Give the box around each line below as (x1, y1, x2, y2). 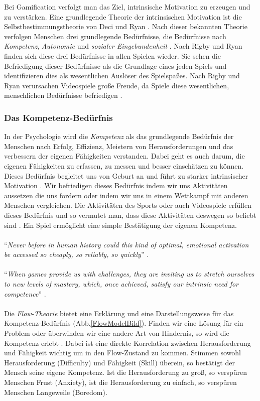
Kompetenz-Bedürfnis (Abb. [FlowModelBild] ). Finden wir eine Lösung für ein (4, 318, 243, 328)
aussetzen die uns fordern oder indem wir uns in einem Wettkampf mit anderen (4, 190, 248, 200)
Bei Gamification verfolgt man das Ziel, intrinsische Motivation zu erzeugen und (4, 2, 250, 12)
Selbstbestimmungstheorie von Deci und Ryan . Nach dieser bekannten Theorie (4, 21, 247, 32)
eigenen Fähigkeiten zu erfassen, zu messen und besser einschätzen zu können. (4, 160, 244, 171)
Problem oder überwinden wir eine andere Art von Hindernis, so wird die (4, 328, 229, 338)
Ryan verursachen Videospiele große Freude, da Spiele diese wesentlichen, (4, 80, 229, 90)
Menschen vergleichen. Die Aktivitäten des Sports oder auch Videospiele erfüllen (4, 200, 251, 210)
